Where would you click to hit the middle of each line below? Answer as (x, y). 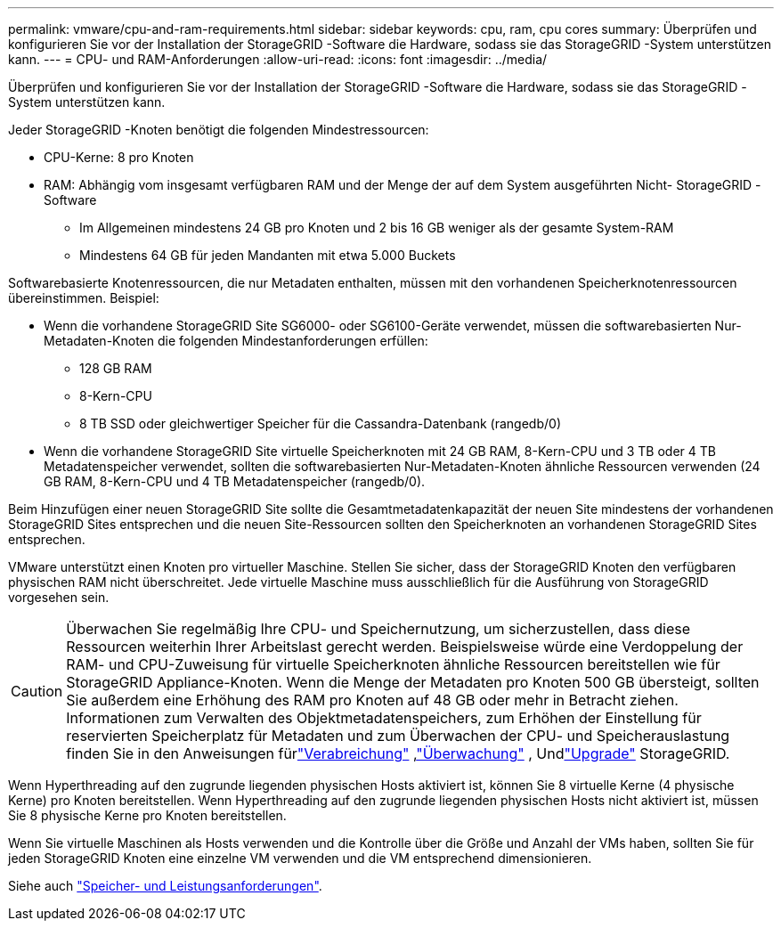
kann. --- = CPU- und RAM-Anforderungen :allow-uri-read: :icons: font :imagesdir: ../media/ (278, 59)
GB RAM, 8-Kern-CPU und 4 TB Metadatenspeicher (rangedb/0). (235, 481)
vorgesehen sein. (59, 597)
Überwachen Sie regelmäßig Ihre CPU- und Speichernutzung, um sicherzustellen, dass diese (378, 629)
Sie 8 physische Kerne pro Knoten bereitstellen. (147, 815)
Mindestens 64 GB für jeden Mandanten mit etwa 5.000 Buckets (268, 255)
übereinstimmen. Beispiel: (84, 298)
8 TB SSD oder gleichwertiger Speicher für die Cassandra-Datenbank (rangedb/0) (320, 423)
